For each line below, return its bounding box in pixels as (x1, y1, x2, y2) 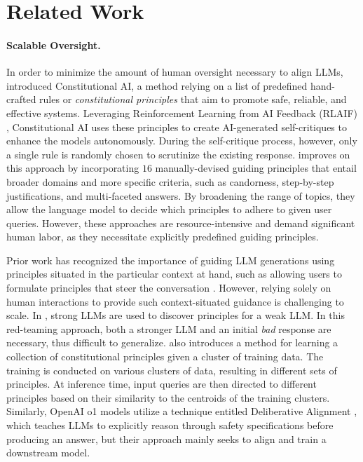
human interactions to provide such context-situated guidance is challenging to (6, 294, 344, 308)
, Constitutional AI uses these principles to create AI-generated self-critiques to (6, 119, 347, 134)
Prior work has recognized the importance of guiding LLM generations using (6, 252, 335, 267)
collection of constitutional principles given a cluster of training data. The (6, 349, 324, 364)
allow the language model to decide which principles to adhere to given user (6, 202, 332, 217)
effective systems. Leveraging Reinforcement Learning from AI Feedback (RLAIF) (6, 105, 358, 120)
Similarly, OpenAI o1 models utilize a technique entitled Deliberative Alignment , (6, 404, 357, 419)
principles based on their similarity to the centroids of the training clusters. (6, 390, 330, 405)
